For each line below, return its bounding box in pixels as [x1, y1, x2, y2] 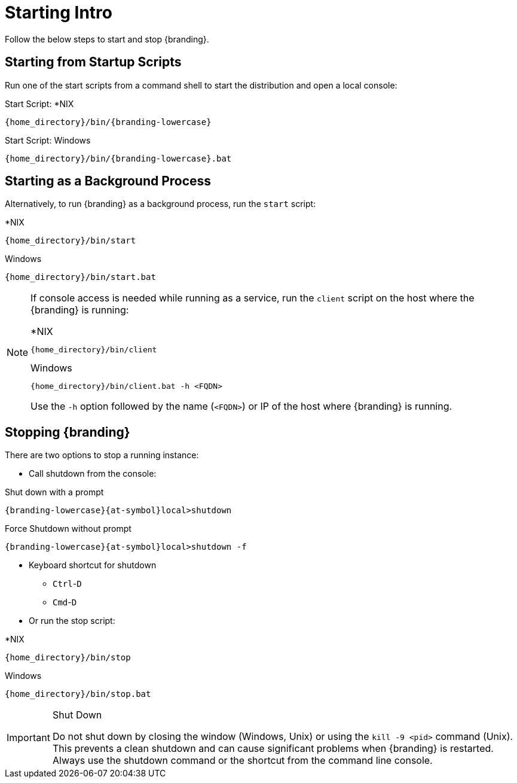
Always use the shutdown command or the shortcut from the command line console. [52, 754, 433, 767]
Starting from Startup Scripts [5, 54, 182, 70]
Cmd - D [53, 597, 77, 608]
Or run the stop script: [29, 616, 115, 626]
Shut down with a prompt [5, 487, 104, 498]
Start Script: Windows [5, 135, 91, 145]
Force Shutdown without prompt [5, 523, 131, 534]
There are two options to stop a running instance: [5, 450, 199, 461]
